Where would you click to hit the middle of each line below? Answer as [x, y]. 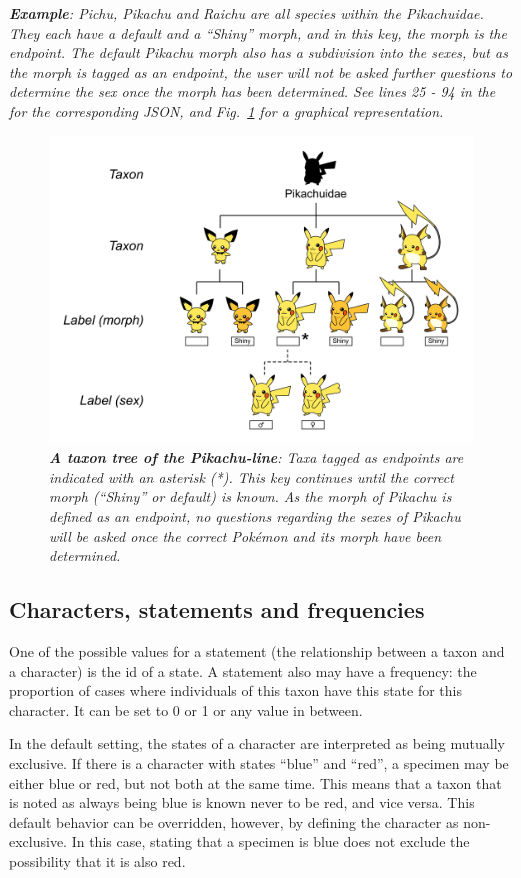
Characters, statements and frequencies [217, 609]
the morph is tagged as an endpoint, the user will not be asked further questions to [261, 71]
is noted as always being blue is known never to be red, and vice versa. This [242, 802]
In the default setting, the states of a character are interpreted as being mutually [257, 743]
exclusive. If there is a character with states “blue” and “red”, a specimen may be [259, 762]
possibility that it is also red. [97, 860]
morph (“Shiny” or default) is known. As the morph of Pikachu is [250, 496]
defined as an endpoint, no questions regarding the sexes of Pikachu [255, 516]
